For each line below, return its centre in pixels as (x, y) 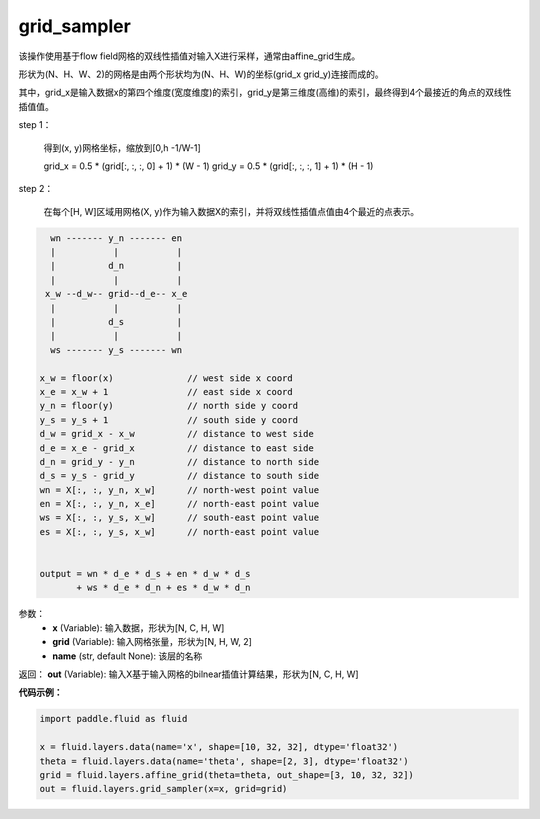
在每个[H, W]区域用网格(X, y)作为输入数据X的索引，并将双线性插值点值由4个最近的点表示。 (231, 211)
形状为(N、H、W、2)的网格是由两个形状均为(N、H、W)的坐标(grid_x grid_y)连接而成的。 (201, 74)
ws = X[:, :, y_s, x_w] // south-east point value (179, 518)
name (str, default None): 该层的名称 (127, 656)
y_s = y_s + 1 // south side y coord (169, 419)
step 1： (35, 125)
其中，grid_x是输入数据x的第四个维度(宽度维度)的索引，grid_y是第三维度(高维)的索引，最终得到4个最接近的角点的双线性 (265, 92)
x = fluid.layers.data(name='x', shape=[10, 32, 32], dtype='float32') (219, 747)
